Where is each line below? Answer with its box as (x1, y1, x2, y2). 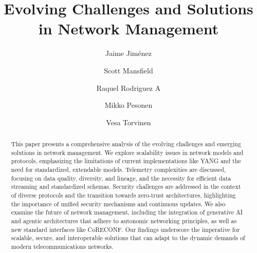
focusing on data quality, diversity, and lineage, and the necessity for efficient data (11, 173, 231, 182)
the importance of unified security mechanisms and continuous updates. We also (11, 199, 226, 208)
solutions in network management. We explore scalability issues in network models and (11, 148, 244, 157)
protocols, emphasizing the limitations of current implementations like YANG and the (11, 157, 241, 165)
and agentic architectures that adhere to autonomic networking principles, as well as (11, 216, 237, 225)
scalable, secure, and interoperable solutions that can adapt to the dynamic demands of (11, 233, 245, 242)
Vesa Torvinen (106, 116, 151, 127)
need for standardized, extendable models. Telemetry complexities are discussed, (11, 165, 226, 174)
